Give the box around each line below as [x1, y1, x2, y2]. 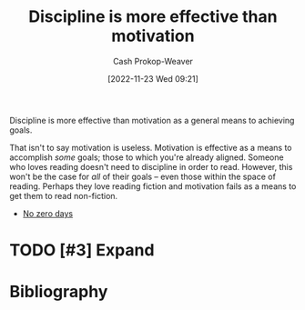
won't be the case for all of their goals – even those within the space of [9, 171, 276, 182]
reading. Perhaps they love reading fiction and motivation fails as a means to [9, 180, 297, 192]
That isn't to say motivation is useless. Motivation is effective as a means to [9, 142, 293, 153]
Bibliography [9, 282, 108, 302]
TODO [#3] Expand [9, 240, 155, 261]
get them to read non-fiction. [9, 190, 118, 201]
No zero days [22, 207, 74, 219]
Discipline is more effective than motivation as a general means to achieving [9, 115, 295, 125]
